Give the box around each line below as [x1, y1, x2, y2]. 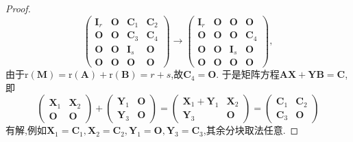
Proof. [5, 1, 31, 15]
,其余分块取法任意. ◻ [203, 123, 299, 137]
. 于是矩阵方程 [216, 67, 280, 81]
